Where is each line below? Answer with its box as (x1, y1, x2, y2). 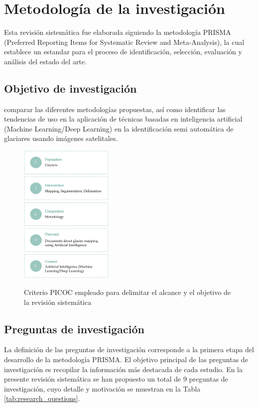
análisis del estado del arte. (4, 56, 87, 66)
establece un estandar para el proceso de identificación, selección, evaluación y (4, 46, 242, 57)
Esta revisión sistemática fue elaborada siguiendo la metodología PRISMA (4, 27, 231, 37)
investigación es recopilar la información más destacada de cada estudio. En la (4, 364, 243, 374)
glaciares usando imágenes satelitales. (4, 133, 118, 143)
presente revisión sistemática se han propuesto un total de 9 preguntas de (4, 374, 228, 384)
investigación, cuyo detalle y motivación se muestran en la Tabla (4, 383, 201, 394)
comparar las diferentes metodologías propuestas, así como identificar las (4, 104, 226, 114)
